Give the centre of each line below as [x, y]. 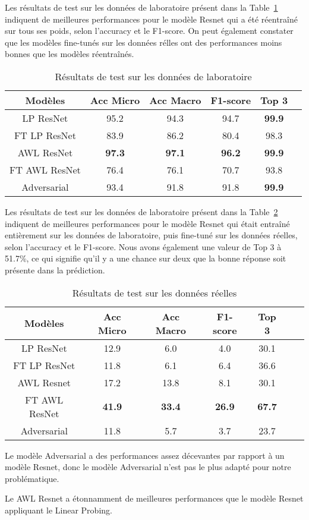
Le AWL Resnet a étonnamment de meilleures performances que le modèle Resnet [154, 498]
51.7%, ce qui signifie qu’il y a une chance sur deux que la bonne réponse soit [146, 258]
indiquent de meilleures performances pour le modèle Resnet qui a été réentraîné [151, 19]
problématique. [32, 478]
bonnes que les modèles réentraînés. [70, 54]
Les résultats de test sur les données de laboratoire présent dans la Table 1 [141, 7]
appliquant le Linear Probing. [59, 510]
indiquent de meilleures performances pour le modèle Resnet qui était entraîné [147, 223]
